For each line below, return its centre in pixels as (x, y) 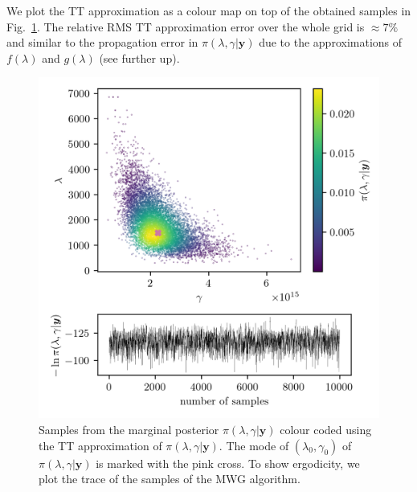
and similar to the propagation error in (102, 42)
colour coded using (326, 429)
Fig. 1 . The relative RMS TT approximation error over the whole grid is (186, 26)
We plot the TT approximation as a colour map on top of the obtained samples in (209, 10)
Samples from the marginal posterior (129, 429)
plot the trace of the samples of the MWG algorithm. (170, 479)
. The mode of (254, 445)
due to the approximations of (331, 42)
